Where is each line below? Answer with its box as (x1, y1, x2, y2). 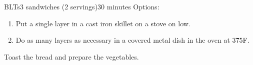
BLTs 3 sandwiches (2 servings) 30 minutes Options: (4, 1, 159, 11)
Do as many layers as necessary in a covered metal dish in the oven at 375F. (15, 35, 249, 45)
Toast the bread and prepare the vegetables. (4, 51, 139, 62)
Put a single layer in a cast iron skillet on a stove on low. (15, 18, 190, 28)
